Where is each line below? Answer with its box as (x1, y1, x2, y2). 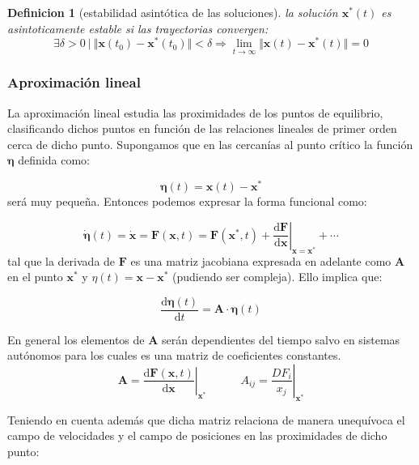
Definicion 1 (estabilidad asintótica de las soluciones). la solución (7, 4, 338, 20)
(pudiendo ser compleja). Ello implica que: (172, 268, 383, 285)
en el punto (7, 268, 63, 285)
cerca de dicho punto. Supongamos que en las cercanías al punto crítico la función (7, 135, 413, 152)
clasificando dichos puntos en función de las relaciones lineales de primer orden (7, 120, 397, 137)
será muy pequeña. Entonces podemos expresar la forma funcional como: (7, 193, 367, 210)
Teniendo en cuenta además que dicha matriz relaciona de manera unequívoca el (7, 411, 405, 428)
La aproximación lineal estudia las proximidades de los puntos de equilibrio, (7, 104, 383, 121)
